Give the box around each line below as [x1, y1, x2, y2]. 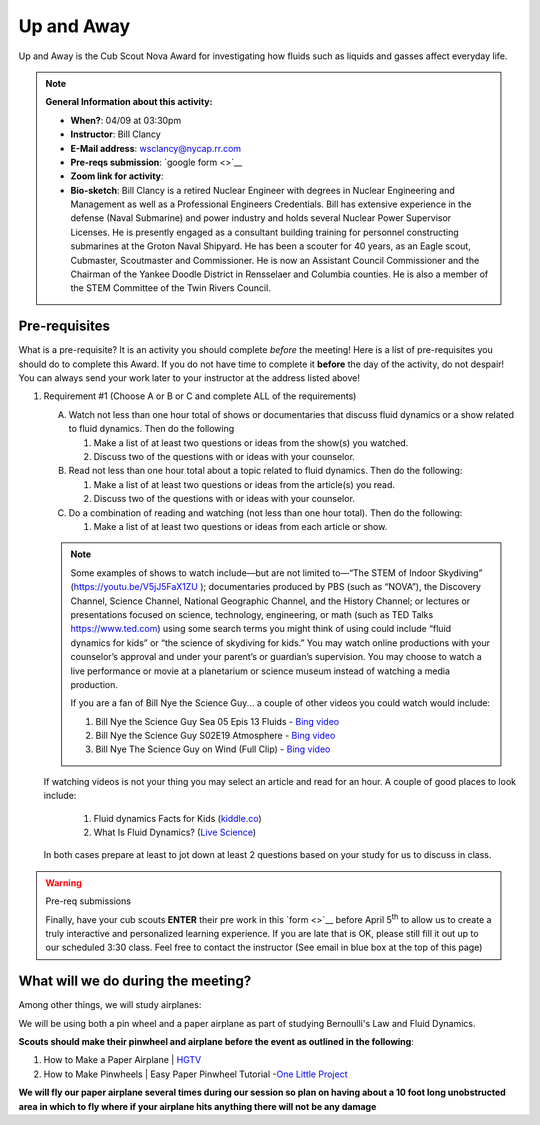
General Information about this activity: [45, 96, 213, 108]
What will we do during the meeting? [18, 973, 252, 990]
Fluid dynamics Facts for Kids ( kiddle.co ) [93, 812, 262, 824]
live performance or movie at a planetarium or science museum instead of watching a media [70, 665, 450, 677]
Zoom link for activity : [70, 170, 164, 182]
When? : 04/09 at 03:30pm [70, 114, 182, 126]
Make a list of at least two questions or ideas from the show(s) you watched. [93, 436, 409, 449]
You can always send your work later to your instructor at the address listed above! [18, 372, 360, 384]
